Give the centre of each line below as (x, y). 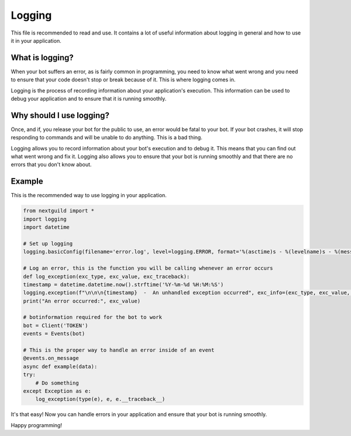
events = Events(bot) (54, 334)
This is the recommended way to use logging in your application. (89, 195)
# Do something (57, 383)
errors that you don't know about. (51, 164)
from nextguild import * (59, 211)
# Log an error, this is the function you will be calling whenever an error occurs (148, 268)
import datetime (47, 227)
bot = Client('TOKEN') (56, 325)
